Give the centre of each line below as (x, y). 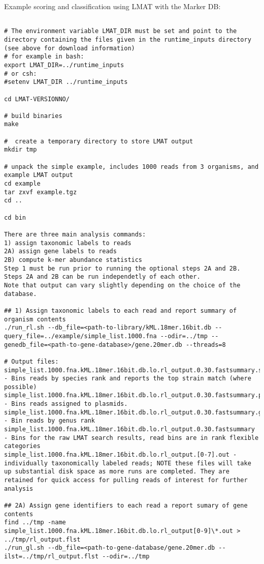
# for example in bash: (44, 57)
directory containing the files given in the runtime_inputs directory (128, 39)
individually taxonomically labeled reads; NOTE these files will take (128, 463)
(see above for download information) (70, 48)
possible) (21, 387)
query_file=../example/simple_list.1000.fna (80, 336)
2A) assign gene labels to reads (60, 251)
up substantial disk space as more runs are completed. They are (117, 472)
